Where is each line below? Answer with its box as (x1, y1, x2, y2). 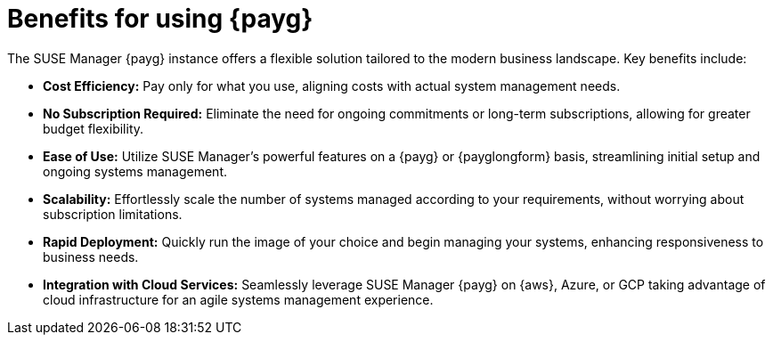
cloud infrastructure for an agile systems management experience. (43, 291, 434, 307)
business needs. (43, 248, 139, 265)
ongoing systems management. (43, 163, 227, 179)
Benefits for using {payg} (7, 4, 313, 34)
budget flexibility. (43, 120, 144, 136)
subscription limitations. (43, 206, 183, 222)
